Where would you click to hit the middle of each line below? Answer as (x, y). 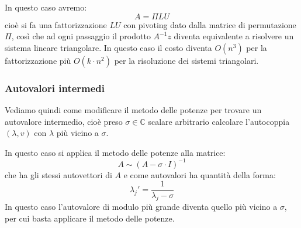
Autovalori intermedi (55, 88)
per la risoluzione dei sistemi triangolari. (186, 60)
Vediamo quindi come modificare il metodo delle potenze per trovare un (133, 110)
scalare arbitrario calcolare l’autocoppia (219, 121)
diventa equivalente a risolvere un (234, 36)
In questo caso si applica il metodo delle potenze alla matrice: (115, 152)
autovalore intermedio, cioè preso (64, 121)
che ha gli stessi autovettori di (58, 174)
